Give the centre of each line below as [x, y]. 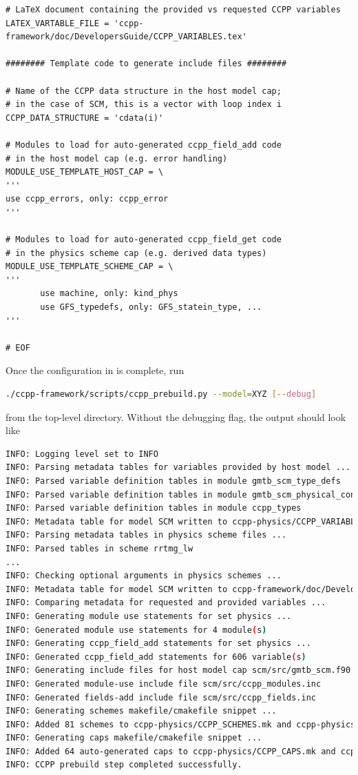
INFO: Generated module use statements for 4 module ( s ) [136, 630]
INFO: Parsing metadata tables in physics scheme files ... [146, 535]
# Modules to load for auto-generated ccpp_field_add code [144, 145]
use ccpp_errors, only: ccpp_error [87, 199]
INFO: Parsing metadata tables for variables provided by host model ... [178, 468]
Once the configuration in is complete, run [95, 370]
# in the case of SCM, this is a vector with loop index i [144, 105]
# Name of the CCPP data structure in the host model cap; [144, 91]
